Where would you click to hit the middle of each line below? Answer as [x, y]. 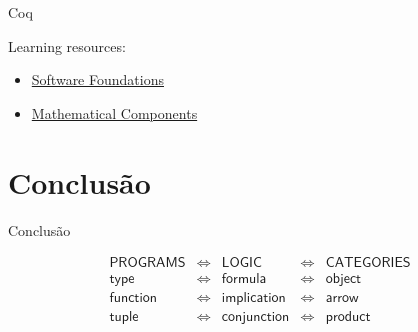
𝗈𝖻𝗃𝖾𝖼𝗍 [343, 279]
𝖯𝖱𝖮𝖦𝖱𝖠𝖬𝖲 [147, 263]
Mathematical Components [114, 112]
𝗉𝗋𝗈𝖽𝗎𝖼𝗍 [348, 317]
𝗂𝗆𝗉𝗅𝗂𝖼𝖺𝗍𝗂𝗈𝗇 [253, 298]
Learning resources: [67, 45]
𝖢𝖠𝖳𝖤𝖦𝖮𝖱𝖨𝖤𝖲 [368, 263]
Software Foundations [97, 79]
